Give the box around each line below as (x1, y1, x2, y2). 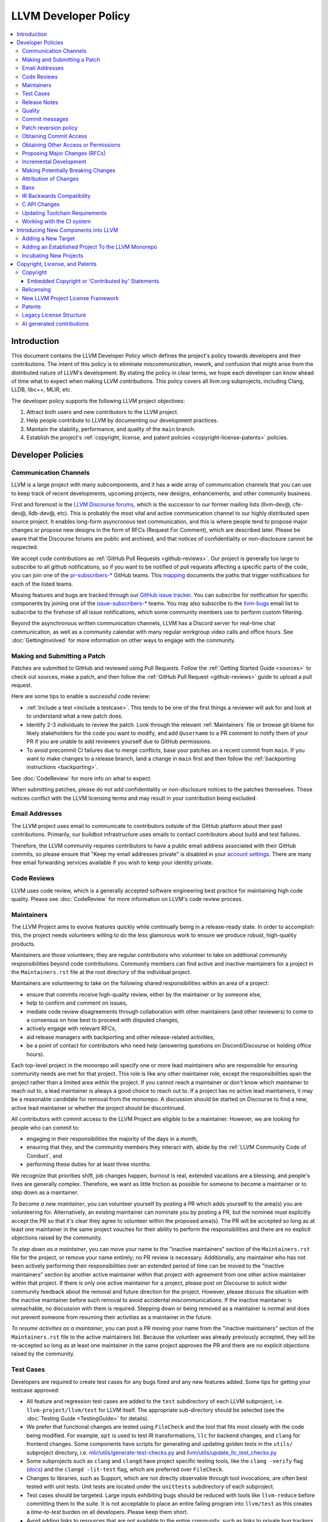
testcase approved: (11, 1386, 60, 1394)
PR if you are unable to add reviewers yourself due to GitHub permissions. (26, 738, 212, 745)
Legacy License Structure (22, 311, 86, 319)
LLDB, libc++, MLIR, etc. (11, 386, 72, 393)
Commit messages (22, 116, 69, 123)
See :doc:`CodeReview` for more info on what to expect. (11, 774, 152, 782)
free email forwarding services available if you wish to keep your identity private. (11, 859, 214, 866)
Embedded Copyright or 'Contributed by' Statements (27, 277, 160, 284)
